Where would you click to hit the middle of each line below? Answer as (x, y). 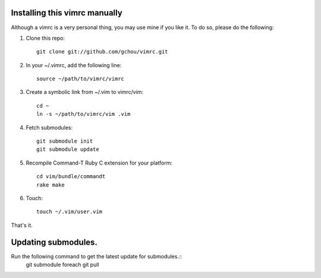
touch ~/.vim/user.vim (70, 212)
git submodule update (68, 149)
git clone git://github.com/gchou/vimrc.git (103, 52)
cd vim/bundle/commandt (71, 176)
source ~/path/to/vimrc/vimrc (81, 79)
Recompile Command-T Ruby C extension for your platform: (99, 163)
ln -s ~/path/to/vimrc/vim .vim (84, 114)
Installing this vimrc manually (67, 13)
